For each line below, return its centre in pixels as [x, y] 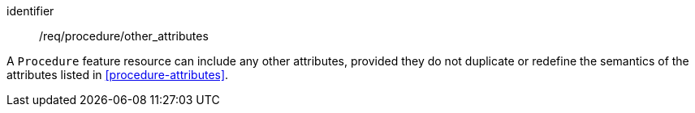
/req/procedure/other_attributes [124, 36]
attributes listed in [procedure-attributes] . [118, 75]
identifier [30, 11]
